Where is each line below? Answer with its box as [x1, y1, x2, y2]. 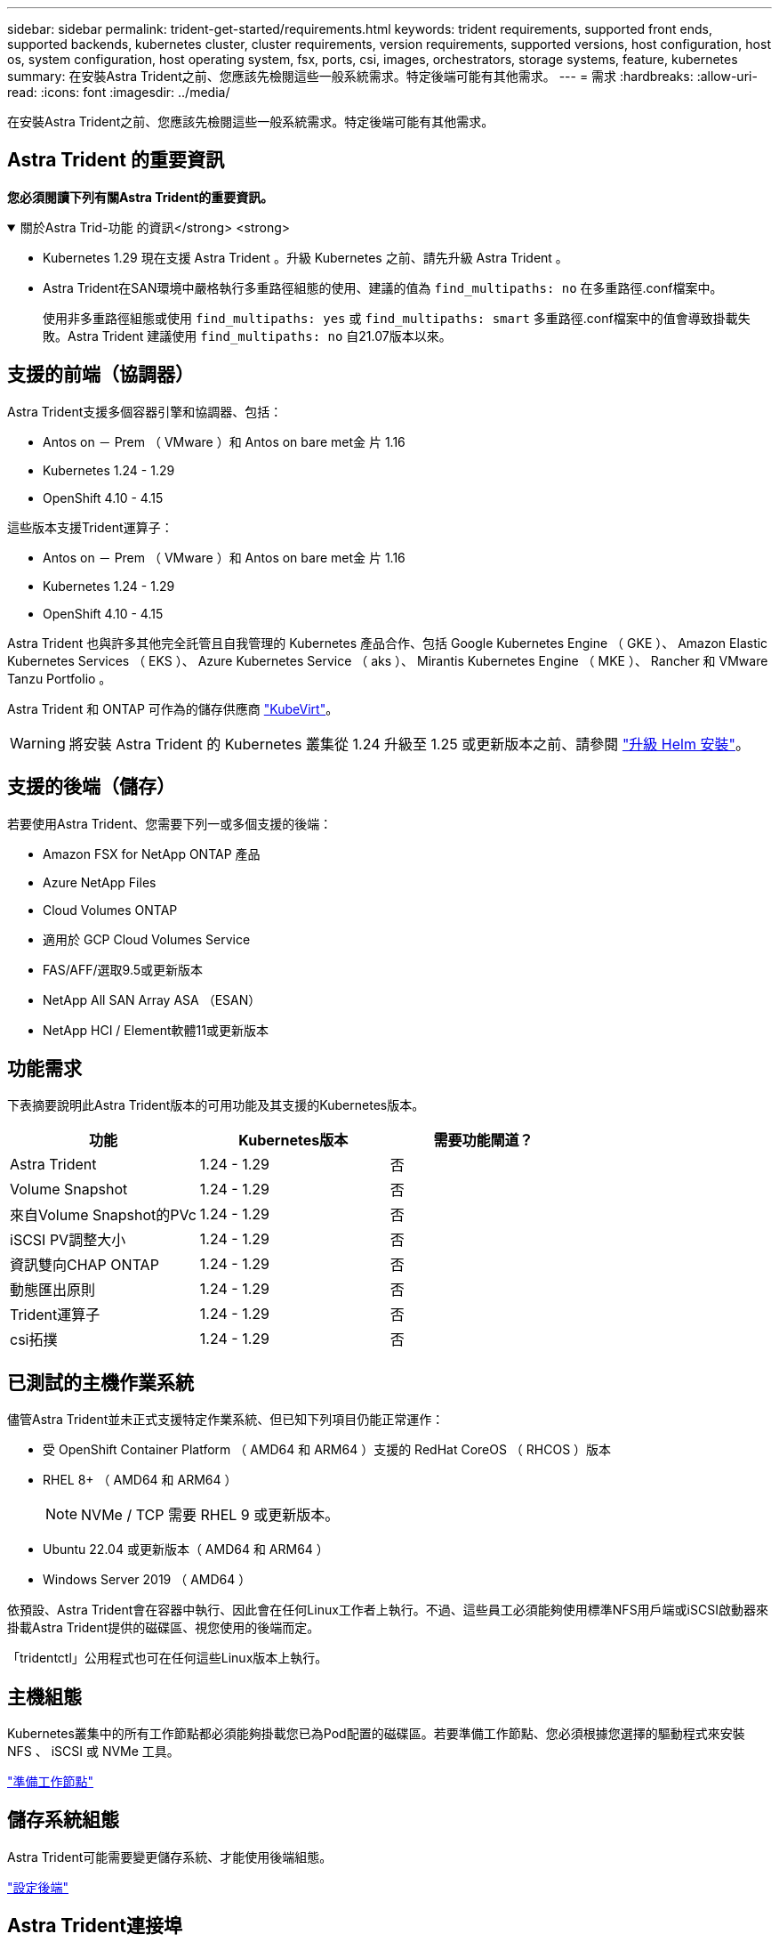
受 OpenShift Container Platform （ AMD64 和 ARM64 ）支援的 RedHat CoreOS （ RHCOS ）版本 [43, 1442, 612, 1458]
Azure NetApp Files [43, 874, 157, 890]
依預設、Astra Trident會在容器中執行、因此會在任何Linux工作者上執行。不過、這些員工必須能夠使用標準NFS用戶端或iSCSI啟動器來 [7, 1602, 768, 1618]
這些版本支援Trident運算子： [7, 519, 173, 535]
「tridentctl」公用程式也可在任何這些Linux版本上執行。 [7, 1650, 328, 1666]
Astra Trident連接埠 [7, 1914, 182, 1938]
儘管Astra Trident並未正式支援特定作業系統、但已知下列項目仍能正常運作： [7, 1412, 445, 1428]
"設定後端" [7, 1879, 69, 1895]
